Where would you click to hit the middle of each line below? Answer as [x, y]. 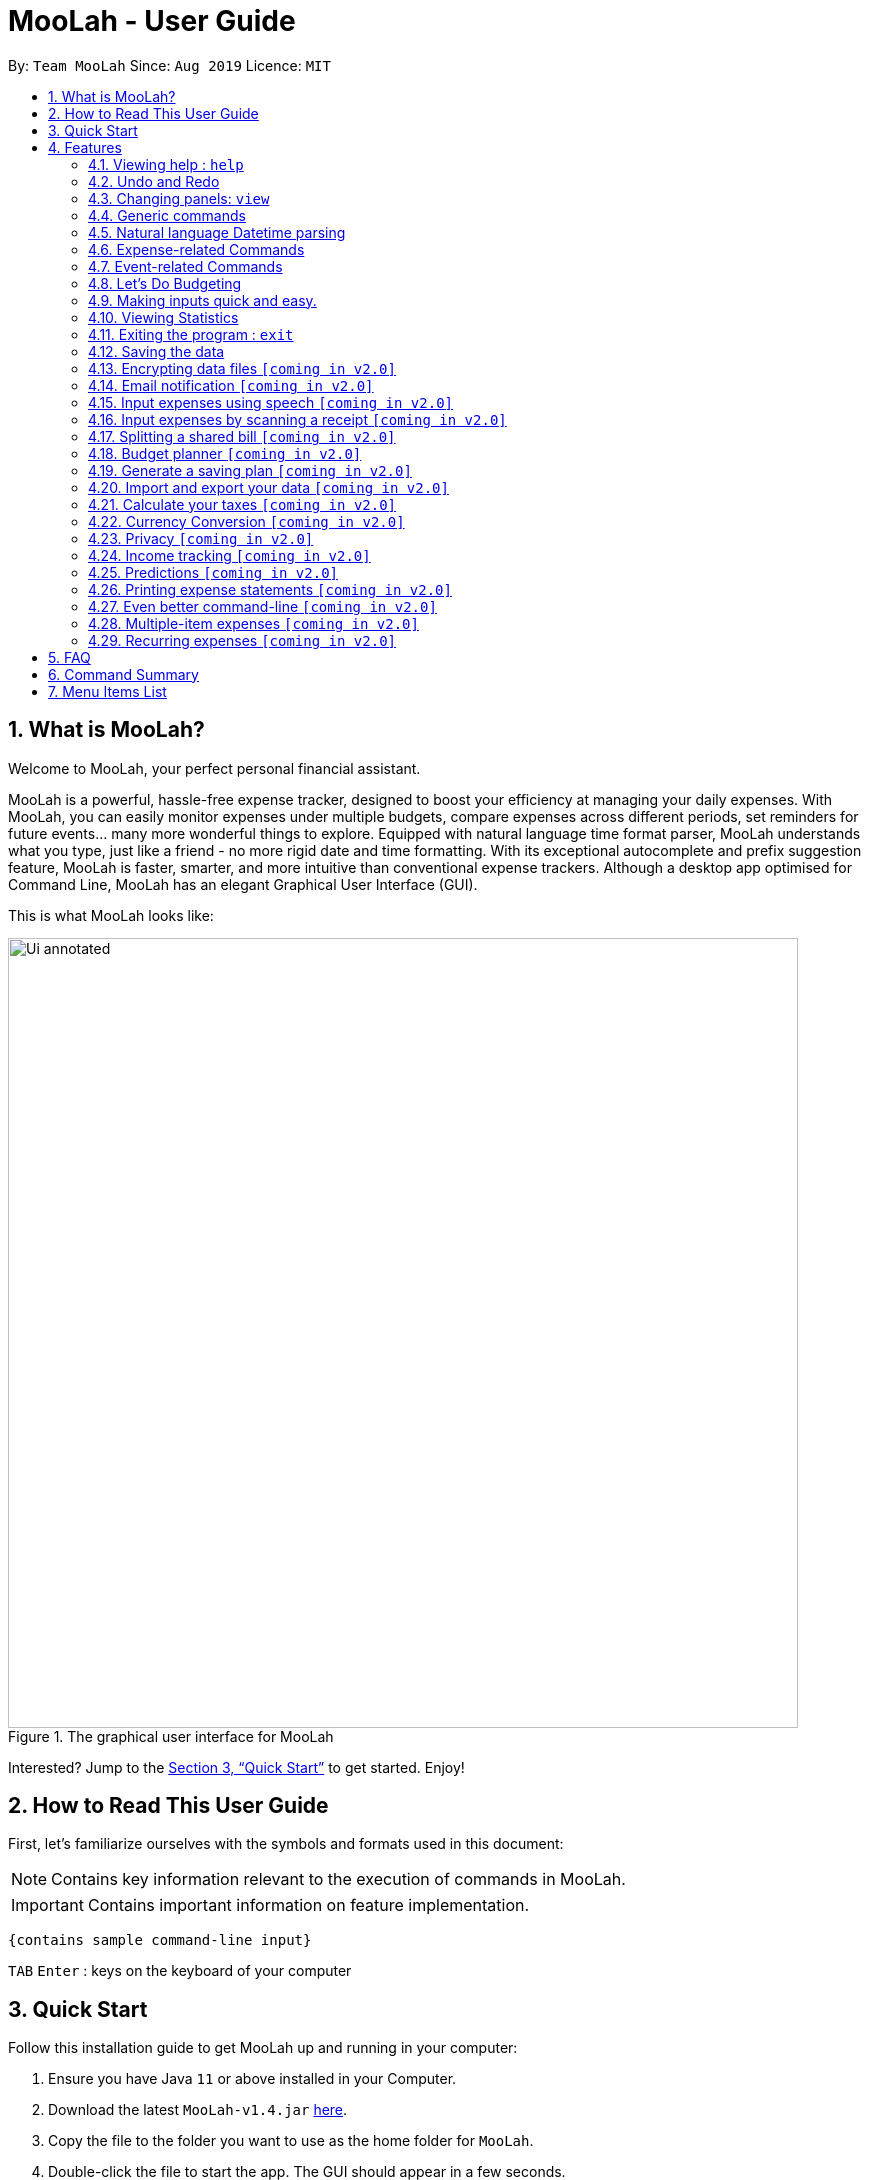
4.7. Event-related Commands [185, 266]
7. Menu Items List [107, 691]
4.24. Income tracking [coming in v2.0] [229, 555]
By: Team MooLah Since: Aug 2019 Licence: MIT [169, 65]
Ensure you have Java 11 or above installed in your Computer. [252, 2079]
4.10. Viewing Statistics [163, 317]
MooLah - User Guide [152, 21]
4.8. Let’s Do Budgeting [165, 283]
